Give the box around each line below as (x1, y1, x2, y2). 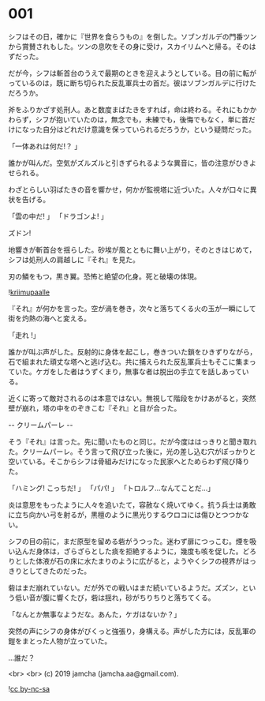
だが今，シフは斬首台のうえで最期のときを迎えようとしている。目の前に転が (8, 68, 257, 77)
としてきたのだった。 (21, 566, 91, 575)
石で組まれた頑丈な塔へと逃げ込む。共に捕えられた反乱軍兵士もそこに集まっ (8, 357, 256, 366)
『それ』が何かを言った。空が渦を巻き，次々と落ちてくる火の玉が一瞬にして (8, 303, 256, 313)
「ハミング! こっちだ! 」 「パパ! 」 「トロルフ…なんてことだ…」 (8, 483, 215, 493)
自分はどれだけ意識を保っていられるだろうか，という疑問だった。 (42, 124, 256, 134)
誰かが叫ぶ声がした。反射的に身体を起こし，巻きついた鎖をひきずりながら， (8, 347, 257, 356)
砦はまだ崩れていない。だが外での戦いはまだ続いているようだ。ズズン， (8, 583, 243, 592)
